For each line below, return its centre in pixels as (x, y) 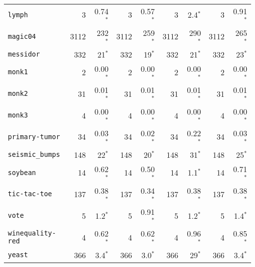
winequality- (32, 233)
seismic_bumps (34, 155)
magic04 (22, 36)
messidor (24, 54)
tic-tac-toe (30, 194)
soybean (22, 172)
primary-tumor (34, 136)
